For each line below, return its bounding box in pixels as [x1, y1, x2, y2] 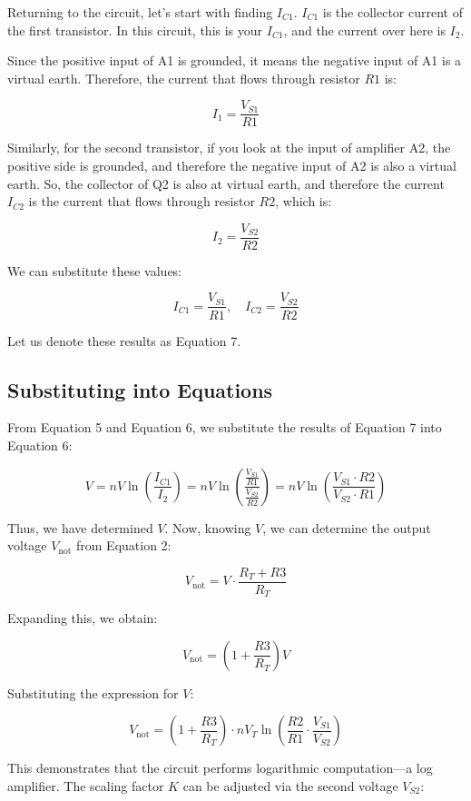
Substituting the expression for [7, 683, 179, 702]
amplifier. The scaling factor [7, 776, 164, 795]
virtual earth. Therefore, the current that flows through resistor [7, 68, 360, 87]
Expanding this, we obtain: [7, 608, 158, 628]
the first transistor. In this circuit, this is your [7, 20, 263, 39]
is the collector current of [322, 3, 463, 21]
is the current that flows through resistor [28, 192, 255, 211]
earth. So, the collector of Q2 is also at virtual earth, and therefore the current [7, 173, 445, 193]
